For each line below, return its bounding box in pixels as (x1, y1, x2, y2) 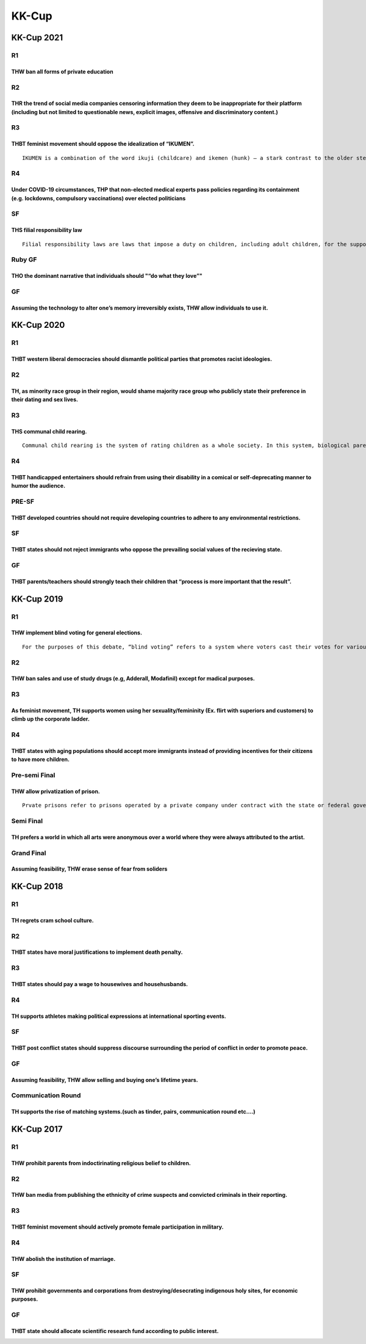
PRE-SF (11, 497, 35, 506)
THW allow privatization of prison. (11, 788, 101, 795)
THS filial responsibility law (11, 227, 82, 234)
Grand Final (11, 849, 46, 857)
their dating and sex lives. (11, 396, 79, 403)
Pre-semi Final (11, 771, 56, 779)
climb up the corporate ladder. (11, 715, 90, 723)
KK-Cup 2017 (11, 1124, 63, 1135)
